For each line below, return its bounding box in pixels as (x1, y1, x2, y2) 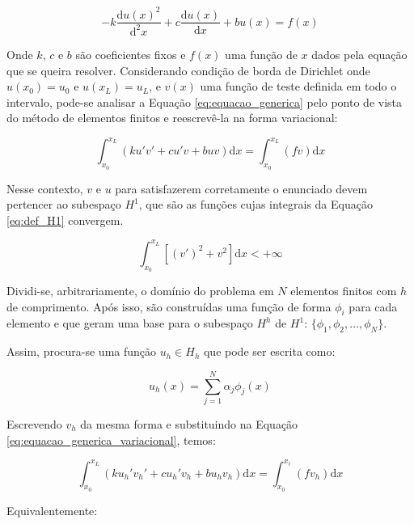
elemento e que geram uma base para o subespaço (6, 315, 253, 332)
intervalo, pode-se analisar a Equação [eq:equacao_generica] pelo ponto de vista (6, 93, 403, 110)
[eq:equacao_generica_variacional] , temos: (6, 431, 216, 448)
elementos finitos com (290, 282, 397, 299)
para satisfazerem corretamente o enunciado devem (115, 180, 368, 196)
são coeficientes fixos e (75, 45, 186, 62)
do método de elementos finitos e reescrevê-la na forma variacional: (6, 109, 338, 126)
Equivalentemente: (6, 501, 98, 518)
